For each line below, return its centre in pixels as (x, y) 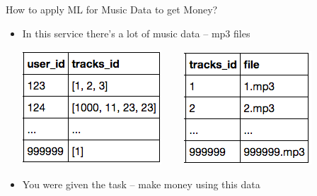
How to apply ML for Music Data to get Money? (112, 9)
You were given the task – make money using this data (141, 184)
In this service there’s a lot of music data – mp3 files (136, 33)
